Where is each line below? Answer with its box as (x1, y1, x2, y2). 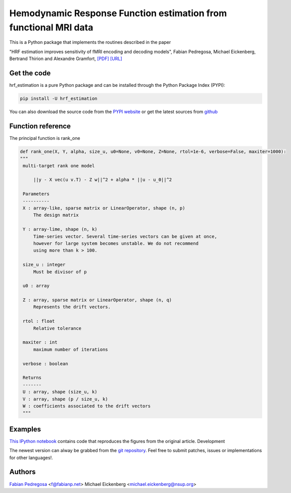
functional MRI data (9, 22, 93, 33)
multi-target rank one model (23, 163, 95, 169)
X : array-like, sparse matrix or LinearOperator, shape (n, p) (23, 205, 185, 211)
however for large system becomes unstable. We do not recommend (33, 240, 199, 246)
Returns (23, 375, 42, 381)
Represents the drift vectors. (33, 304, 111, 310)
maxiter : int (23, 339, 58, 346)
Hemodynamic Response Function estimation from (9, 8, 227, 19)
